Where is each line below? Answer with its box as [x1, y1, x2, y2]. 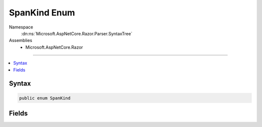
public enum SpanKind [19, 95, 71, 101]
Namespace [9, 24, 33, 30]
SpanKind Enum [9, 7, 75, 18]
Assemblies [9, 38, 33, 43]
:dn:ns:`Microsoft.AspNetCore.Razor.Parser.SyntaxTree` [21, 30, 133, 36]
